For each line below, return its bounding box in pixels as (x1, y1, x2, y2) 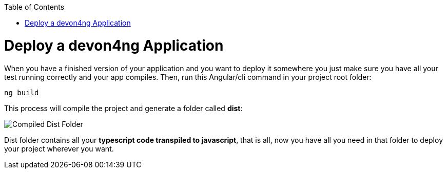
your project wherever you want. (4, 144, 114, 153)
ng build (4, 88, 39, 97)
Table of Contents (4, 3, 65, 11)
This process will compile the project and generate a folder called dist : (4, 103, 243, 113)
